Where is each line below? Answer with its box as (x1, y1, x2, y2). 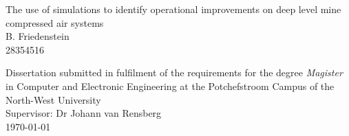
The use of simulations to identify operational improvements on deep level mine (6, 2, 341, 16)
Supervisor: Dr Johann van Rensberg (6, 106, 162, 120)
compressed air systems (6, 15, 104, 30)
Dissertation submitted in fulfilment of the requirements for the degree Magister (6, 65, 343, 80)
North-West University (6, 92, 101, 106)
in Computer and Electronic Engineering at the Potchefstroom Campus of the (6, 78, 335, 93)
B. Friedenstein (6, 29, 70, 43)
